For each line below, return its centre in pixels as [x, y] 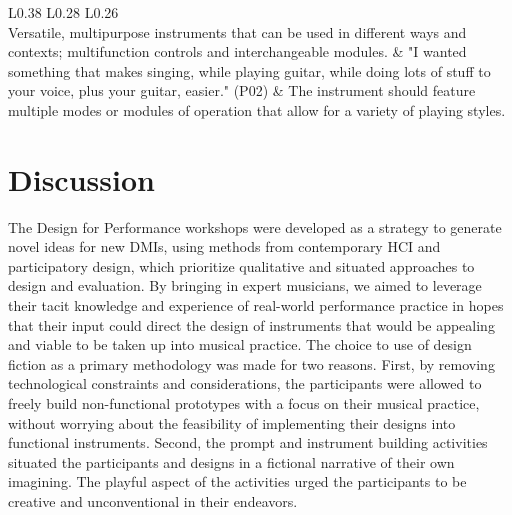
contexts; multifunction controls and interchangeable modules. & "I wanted [237, 51]
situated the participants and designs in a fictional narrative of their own [231, 461]
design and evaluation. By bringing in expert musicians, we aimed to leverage [245, 285]
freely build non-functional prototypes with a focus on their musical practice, [244, 403]
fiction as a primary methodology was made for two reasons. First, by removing [251, 363]
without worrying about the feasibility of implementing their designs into [232, 422]
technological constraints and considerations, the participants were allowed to [245, 383]
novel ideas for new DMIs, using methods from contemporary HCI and [224, 246]
